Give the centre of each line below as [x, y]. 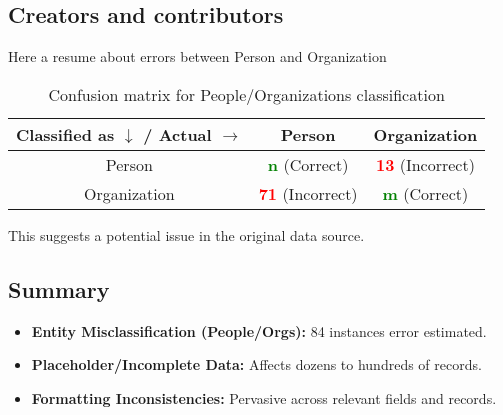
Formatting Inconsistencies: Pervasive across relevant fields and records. [264, 397]
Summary [59, 288]
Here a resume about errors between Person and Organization [197, 56]
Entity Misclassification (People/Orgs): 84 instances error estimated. [259, 330]
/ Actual [177, 134]
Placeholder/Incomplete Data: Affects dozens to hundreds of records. [256, 364]
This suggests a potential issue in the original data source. [186, 234]
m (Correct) [425, 193]
